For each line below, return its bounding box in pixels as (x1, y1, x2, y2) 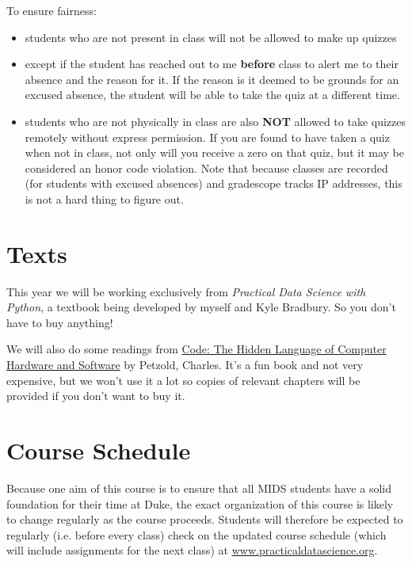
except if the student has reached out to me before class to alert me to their (25, 55, 399, 72)
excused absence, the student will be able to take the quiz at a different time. (25, 86, 400, 103)
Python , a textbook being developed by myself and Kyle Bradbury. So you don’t (6, 299, 396, 315)
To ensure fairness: (6, 2, 97, 18)
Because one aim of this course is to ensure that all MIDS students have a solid (6, 479, 391, 496)
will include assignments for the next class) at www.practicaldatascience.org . (6, 542, 378, 558)
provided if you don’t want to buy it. (6, 387, 185, 404)
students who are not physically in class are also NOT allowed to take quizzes (25, 112, 406, 129)
